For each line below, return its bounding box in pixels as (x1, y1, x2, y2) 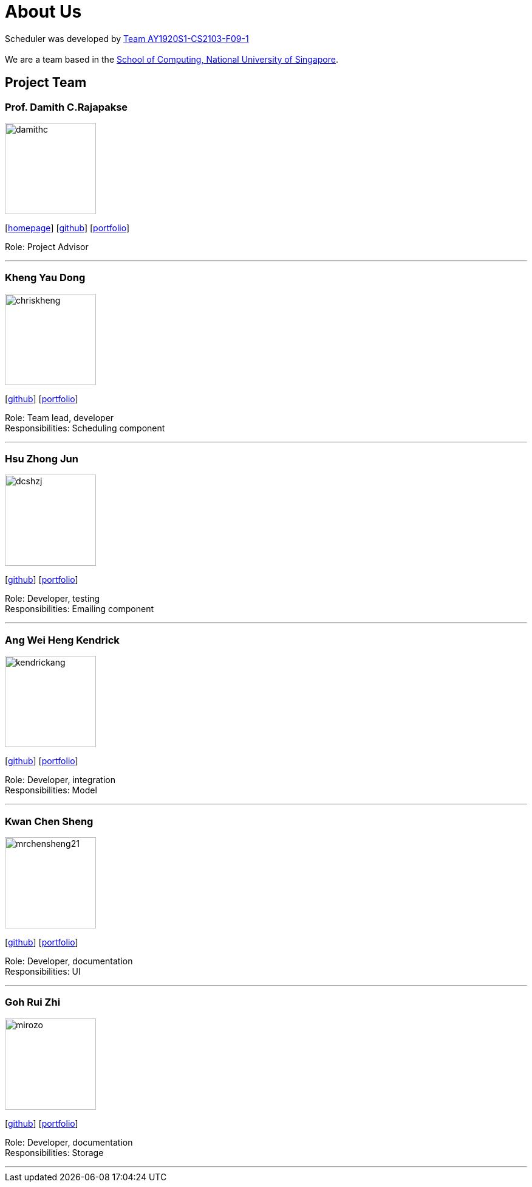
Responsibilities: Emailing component (5, 604, 154, 614)
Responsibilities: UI (5, 966, 81, 976)
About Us (5, 1, 82, 22)
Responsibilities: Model (5, 785, 97, 796)
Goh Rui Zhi (5, 996, 61, 1009)
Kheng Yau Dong (5, 271, 86, 284)
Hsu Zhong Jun (5, 453, 78, 465)
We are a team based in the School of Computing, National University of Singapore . (5, 54, 339, 64)
